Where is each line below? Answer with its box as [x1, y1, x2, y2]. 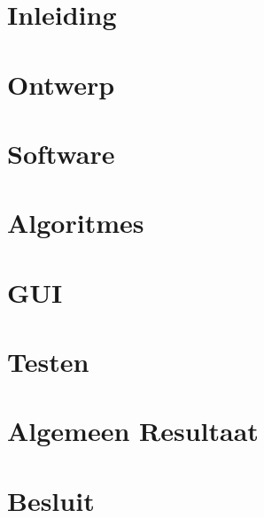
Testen [7, 344, 89, 380]
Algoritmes [7, 205, 144, 241]
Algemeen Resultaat [7, 413, 259, 449]
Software [7, 135, 115, 171]
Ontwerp [7, 66, 115, 102]
